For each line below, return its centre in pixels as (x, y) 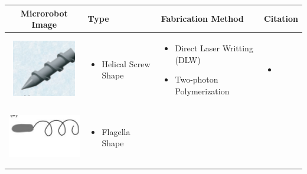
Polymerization (202, 91)
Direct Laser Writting (214, 47)
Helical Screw (126, 63)
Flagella (116, 131)
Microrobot (44, 13)
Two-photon (197, 79)
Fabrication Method (202, 19)
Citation (281, 19)
